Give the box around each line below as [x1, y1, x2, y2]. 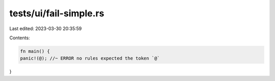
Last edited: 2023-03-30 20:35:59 [9, 25, 82, 32]
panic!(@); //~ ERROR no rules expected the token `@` [20, 56, 160, 61]
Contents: [9, 35, 30, 41]
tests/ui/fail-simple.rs [9, 8, 104, 19]
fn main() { [20, 48, 50, 54]
